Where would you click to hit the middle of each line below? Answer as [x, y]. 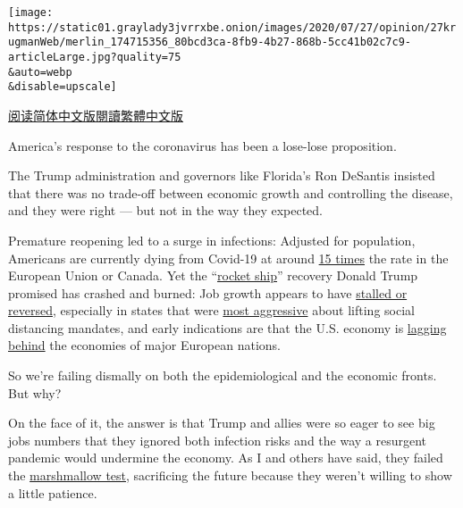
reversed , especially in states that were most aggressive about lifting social [211, 310]
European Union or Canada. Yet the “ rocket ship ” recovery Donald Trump [213, 275]
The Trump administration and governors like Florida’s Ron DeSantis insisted [222, 175]
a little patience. [53, 492]
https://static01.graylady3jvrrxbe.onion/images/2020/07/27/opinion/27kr [232, 27]
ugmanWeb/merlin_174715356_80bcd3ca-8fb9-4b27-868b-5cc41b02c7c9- [210, 42]
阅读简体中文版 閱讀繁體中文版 [96, 115]
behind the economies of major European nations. [144, 345]
